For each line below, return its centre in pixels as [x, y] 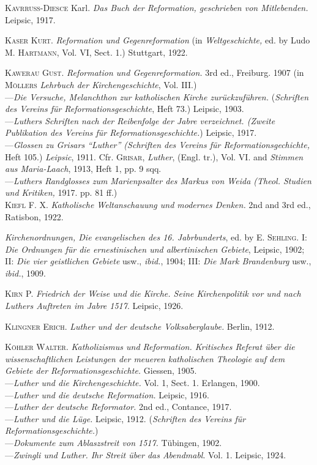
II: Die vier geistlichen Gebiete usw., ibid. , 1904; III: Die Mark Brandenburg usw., [158, 261]
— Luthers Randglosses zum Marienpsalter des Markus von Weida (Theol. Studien [158, 180]
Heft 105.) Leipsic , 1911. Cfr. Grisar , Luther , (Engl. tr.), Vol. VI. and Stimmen [154, 156]
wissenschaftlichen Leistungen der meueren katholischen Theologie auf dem [145, 358]
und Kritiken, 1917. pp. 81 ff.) [61, 192]
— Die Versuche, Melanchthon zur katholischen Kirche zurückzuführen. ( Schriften [157, 96]
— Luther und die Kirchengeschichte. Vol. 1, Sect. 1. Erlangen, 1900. [132, 383]
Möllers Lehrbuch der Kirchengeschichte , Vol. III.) [101, 84]
